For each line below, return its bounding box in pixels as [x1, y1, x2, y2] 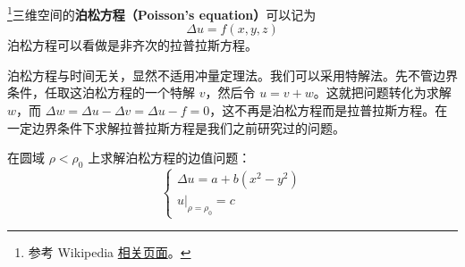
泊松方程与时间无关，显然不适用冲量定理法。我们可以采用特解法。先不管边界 [7, 65, 458, 84]
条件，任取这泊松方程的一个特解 [7, 83, 195, 102]
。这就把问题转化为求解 [313, 83, 452, 102]
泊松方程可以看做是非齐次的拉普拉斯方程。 [7, 36, 258, 54]
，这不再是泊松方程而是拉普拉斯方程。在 [209, 101, 448, 120]
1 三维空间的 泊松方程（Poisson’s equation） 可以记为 [7, 3, 317, 23]
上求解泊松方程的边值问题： [88, 148, 251, 167]
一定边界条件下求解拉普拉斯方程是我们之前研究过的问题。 [7, 118, 345, 137]
